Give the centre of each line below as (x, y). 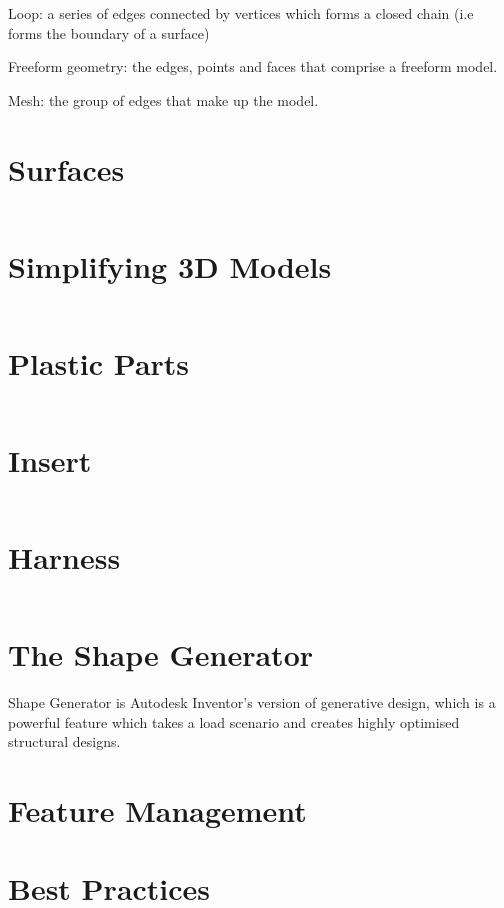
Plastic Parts (99, 362)
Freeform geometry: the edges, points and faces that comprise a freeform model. (253, 66)
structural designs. (64, 741)
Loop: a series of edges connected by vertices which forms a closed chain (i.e (241, 13)
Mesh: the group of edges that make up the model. (163, 99)
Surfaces (66, 168)
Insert (50, 459)
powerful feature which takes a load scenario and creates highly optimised (234, 721)
